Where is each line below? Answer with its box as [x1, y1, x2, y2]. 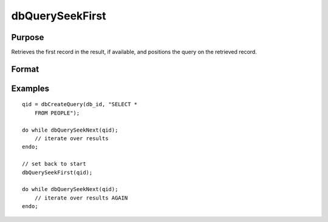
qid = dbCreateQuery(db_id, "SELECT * [22, 101, 138, 108]
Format [11, 64, 39, 74]
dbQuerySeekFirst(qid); [22, 169, 93, 176]
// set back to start [22, 161, 86, 167]
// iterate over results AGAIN [34, 194, 128, 201]
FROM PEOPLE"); [34, 109, 80, 116]
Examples [11, 83, 50, 93]
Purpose [11, 32, 44, 42]
